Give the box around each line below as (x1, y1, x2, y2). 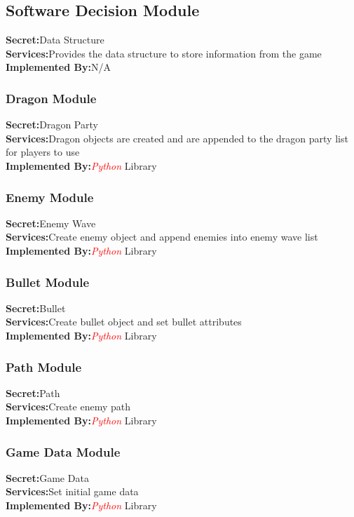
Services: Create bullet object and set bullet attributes (6, 314, 242, 329)
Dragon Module (6, 89, 97, 107)
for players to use (6, 145, 80, 159)
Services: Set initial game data (6, 484, 139, 499)
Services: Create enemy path (6, 399, 130, 414)
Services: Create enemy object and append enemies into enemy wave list (6, 229, 318, 244)
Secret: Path (6, 385, 60, 400)
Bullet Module (6, 273, 90, 290)
